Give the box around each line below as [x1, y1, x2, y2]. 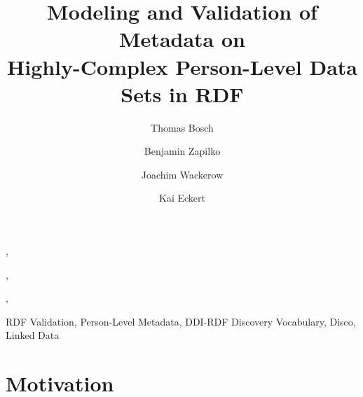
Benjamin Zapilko [144, 144, 221, 158]
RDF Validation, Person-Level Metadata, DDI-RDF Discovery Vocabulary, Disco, [6, 314, 356, 328]
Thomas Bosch [151, 120, 214, 134]
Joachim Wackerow [141, 167, 224, 181]
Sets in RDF [121, 79, 244, 108]
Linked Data [6, 328, 60, 342]
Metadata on [119, 25, 245, 53]
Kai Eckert [159, 190, 205, 205]
